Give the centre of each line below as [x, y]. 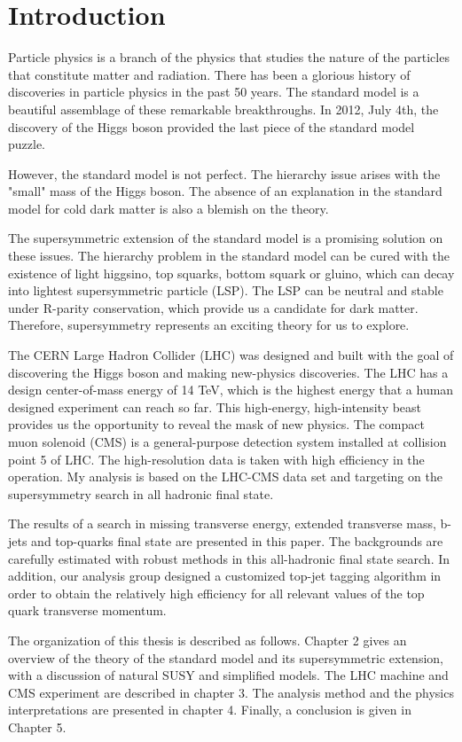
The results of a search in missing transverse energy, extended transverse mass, [222, 523]
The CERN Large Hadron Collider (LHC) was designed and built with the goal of [231, 355]
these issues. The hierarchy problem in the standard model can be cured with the [229, 256]
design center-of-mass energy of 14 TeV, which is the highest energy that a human [231, 390]
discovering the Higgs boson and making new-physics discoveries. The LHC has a [228, 372]
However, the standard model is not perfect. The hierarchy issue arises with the [224, 173]
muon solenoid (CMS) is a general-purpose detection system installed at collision [227, 441]
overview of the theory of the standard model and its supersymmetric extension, [226, 657]
